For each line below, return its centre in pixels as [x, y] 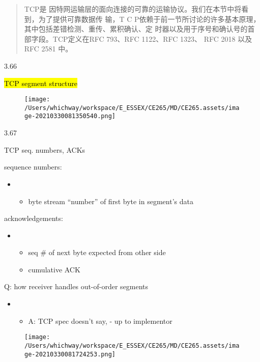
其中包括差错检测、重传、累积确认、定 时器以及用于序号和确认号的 [136, 29]
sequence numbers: [33, 167]
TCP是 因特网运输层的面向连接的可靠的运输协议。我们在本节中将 [133, 9]
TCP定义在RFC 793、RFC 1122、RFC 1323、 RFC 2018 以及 [152, 38]
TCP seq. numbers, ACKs [45, 149]
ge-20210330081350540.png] [70, 116]
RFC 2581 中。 [48, 49]
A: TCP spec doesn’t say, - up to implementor [100, 321]
